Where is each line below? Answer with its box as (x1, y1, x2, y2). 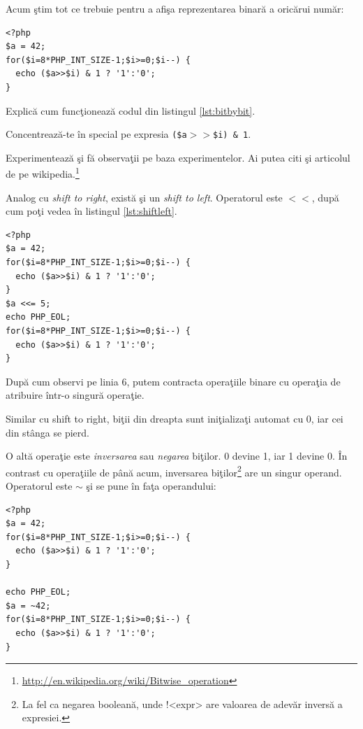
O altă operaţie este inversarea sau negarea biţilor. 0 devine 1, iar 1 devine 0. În (6, 448, 348, 463)
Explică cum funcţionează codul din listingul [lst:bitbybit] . (6, 103, 255, 118)
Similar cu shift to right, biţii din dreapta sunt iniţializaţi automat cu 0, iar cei (6, 411, 343, 425)
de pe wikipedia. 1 (6, 164, 80, 181)
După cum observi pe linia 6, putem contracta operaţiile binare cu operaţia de (6, 374, 341, 388)
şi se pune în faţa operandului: (86, 479, 216, 493)
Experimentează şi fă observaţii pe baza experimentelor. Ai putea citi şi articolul (6, 150, 350, 164)
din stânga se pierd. (6, 425, 89, 439)
